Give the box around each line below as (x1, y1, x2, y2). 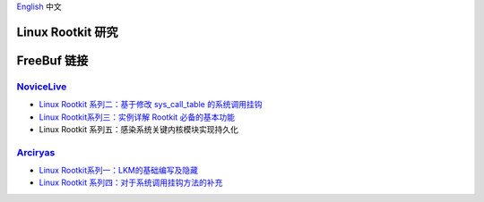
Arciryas (16, 146, 56, 158)
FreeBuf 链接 (16, 53, 89, 68)
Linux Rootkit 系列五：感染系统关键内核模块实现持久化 (39, 123, 239, 134)
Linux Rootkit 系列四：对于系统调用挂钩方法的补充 (39, 177, 223, 188)
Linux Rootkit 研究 (16, 24, 118, 39)
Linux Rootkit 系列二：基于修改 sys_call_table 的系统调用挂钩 (39, 99, 263, 110)
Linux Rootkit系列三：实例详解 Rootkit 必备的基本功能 (39, 112, 235, 122)
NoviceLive (16, 80, 67, 93)
